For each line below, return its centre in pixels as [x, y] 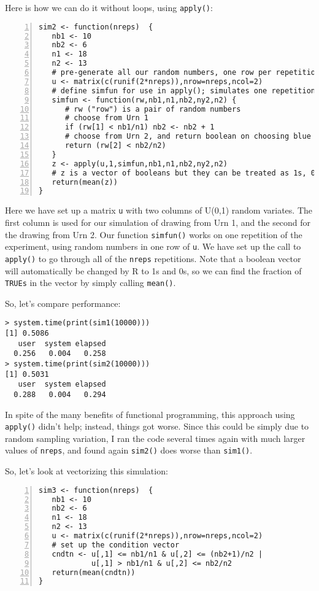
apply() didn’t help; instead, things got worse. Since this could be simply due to [157, 426]
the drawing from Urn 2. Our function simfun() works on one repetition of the [154, 234]
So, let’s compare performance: [63, 303]
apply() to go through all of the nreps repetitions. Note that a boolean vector [153, 258]
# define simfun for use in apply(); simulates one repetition [184, 91]
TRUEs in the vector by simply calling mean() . [90, 283]
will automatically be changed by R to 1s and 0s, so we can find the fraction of [153, 270]
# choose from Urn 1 [106, 118]
